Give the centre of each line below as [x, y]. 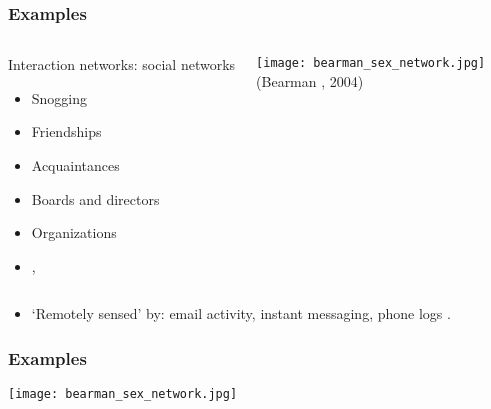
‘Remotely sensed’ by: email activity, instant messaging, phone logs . [241, 313]
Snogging [59, 97]
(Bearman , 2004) [310, 80]
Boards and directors [95, 198]
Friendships [66, 131]
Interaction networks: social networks [122, 64]
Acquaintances [75, 165]
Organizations [74, 232]
